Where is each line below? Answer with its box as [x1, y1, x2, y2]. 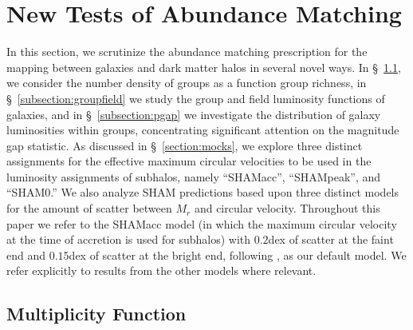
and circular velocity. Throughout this [194, 200, 380, 217]
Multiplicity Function [6, 301, 187, 326]
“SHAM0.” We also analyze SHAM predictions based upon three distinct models [6, 184, 399, 201]
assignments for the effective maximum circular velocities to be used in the [6, 153, 372, 169]
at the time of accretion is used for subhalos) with [6, 231, 251, 248]
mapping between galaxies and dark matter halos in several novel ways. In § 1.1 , [6, 58, 401, 75]
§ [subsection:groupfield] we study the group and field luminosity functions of [6, 89, 385, 106]
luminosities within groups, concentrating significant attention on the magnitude [6, 121, 399, 138]
